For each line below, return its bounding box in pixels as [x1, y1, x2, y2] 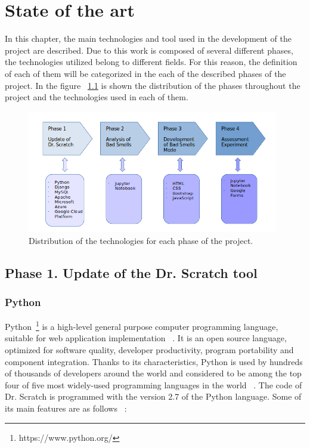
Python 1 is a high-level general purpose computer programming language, [5, 319, 278, 332]
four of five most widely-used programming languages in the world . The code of [5, 378, 302, 391]
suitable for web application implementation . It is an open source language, [5, 332, 287, 344]
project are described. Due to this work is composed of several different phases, [5, 44, 293, 56]
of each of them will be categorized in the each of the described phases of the [5, 67, 286, 79]
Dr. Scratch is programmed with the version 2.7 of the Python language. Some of [5, 390, 302, 403]
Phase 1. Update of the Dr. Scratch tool [5, 263, 258, 282]
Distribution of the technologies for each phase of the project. [29, 234, 253, 246]
